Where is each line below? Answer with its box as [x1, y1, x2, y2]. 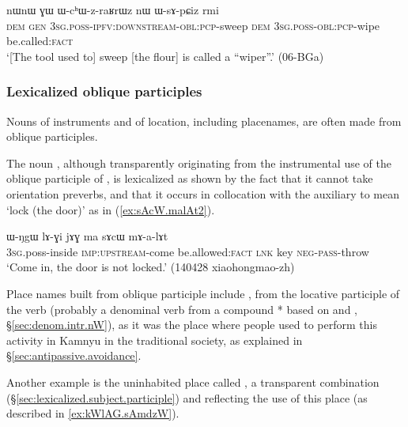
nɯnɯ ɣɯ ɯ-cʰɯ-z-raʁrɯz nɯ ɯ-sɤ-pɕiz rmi [6, 2, 219, 17]
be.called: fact [6, 32, 74, 49]
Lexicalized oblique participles [6, 81, 202, 101]
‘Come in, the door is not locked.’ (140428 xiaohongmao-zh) [6, 259, 295, 275]
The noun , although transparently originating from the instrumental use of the [6, 154, 391, 171]
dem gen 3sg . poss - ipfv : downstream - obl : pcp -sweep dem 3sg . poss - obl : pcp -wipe [6, 17, 380, 33]
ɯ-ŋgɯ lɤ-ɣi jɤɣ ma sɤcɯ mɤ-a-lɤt [6, 228, 168, 244]
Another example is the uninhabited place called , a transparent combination [6, 373, 380, 390]
